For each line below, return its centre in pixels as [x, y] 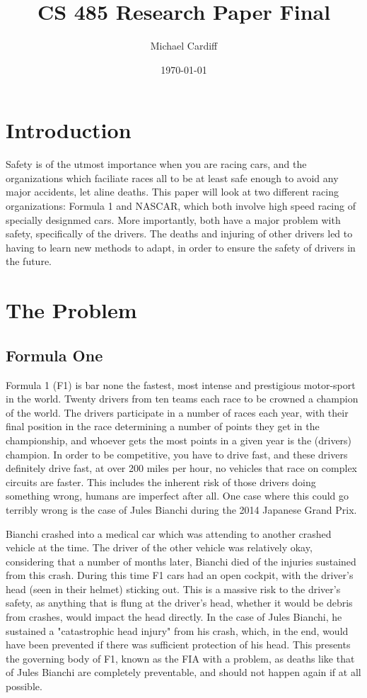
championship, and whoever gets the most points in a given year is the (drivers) [179, 440]
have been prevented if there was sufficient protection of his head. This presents [178, 644]
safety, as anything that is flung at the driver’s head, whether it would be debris [179, 603]
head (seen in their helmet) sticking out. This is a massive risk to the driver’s [173, 589]
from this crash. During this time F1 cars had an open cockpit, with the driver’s [180, 575]
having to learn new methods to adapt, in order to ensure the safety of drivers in [181, 247]
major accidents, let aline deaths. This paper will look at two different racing [172, 192]
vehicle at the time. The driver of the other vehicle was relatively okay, [159, 547]
